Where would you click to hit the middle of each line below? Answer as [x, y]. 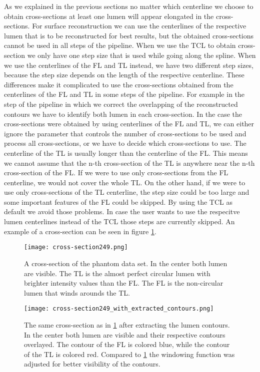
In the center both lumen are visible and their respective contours [125, 334]
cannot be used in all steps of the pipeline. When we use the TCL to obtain [120, 45]
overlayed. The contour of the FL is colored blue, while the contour [127, 344]
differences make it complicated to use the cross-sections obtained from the [119, 84]
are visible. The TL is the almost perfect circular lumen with [117, 273]
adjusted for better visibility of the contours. [92, 364]
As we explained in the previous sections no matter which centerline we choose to [129, 6]
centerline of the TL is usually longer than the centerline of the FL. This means [126, 153]
